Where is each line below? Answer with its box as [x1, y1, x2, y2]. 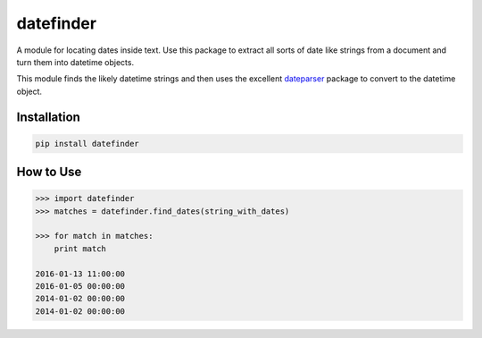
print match [54, 243, 107, 254]
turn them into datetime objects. [16, 56, 134, 67]
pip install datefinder [35, 139, 140, 148]
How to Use [16, 165, 82, 180]
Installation [16, 109, 80, 124]
